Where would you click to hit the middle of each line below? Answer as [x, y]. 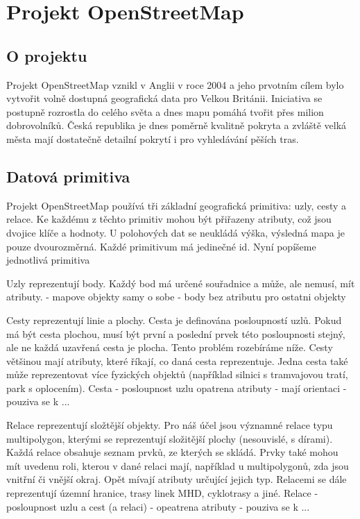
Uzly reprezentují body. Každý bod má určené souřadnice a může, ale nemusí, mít [181, 283]
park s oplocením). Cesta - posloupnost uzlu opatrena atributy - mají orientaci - [177, 388]
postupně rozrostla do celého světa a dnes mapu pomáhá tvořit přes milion [165, 111]
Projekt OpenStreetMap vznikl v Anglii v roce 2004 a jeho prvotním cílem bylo [175, 84]
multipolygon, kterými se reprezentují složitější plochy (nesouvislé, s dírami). [170, 438]
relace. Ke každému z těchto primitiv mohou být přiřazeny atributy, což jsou [169, 219]
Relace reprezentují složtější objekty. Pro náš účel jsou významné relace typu [170, 425]
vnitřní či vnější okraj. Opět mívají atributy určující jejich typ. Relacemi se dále [177, 479]
